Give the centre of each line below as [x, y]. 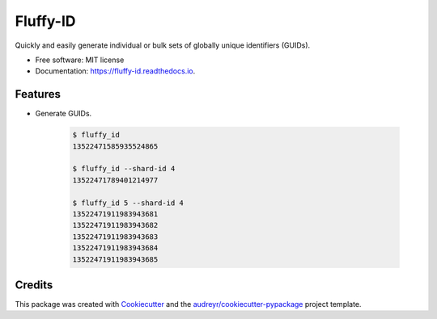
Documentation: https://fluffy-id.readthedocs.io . [115, 71]
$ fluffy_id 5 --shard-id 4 [128, 203]
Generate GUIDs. [64, 114]
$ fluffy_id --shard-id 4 [124, 169]
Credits [34, 285]
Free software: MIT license [80, 60]
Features [38, 94]
